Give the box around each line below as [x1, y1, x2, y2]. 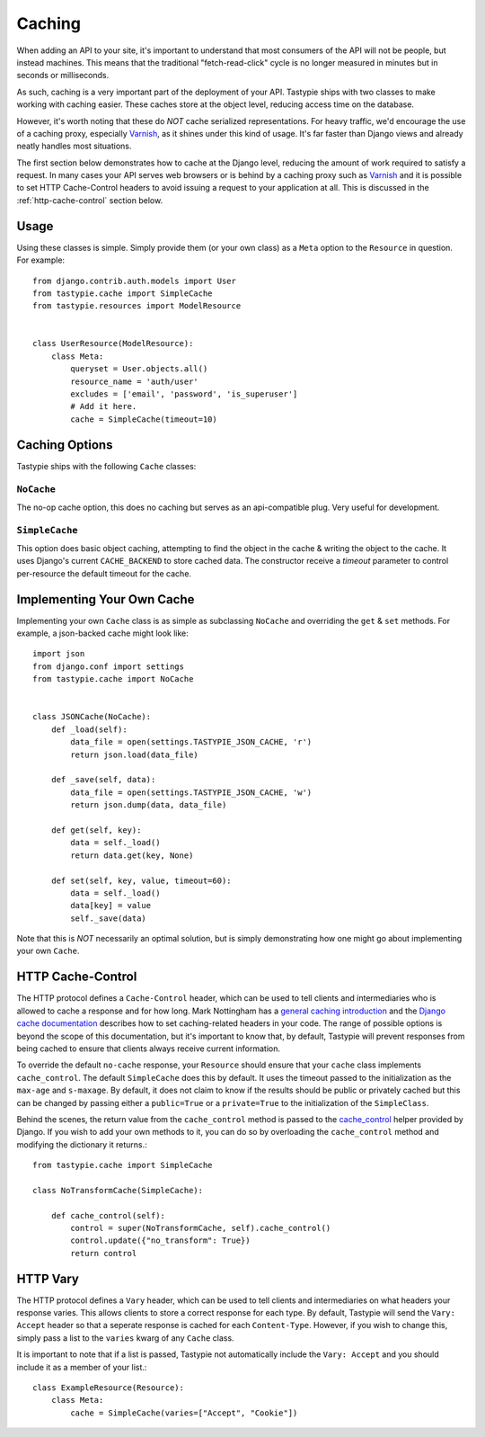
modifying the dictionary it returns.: [16, 1138, 147, 1150]
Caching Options [16, 437, 113, 452]
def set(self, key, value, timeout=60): [50, 875, 233, 886]
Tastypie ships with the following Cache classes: [16, 460, 197, 471]
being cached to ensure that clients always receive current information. [16, 1043, 280, 1054]
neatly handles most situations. [16, 140, 132, 152]
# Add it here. [70, 401, 137, 412]
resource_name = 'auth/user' [70, 376, 199, 387]
